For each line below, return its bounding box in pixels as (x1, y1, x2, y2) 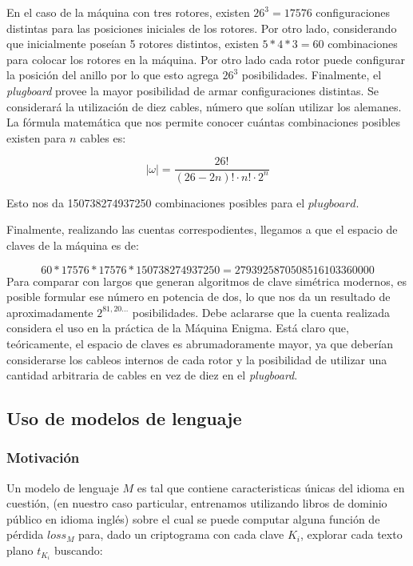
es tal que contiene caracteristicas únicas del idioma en (137, 479, 405, 496)
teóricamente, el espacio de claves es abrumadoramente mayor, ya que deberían (6, 335, 394, 351)
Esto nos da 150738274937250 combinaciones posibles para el (6, 194, 305, 211)
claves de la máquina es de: (6, 236, 139, 253)
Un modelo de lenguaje (6, 479, 119, 496)
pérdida (6, 526, 44, 543)
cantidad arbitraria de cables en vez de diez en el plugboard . (6, 367, 298, 383)
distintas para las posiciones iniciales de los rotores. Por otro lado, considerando (6, 19, 397, 36)
